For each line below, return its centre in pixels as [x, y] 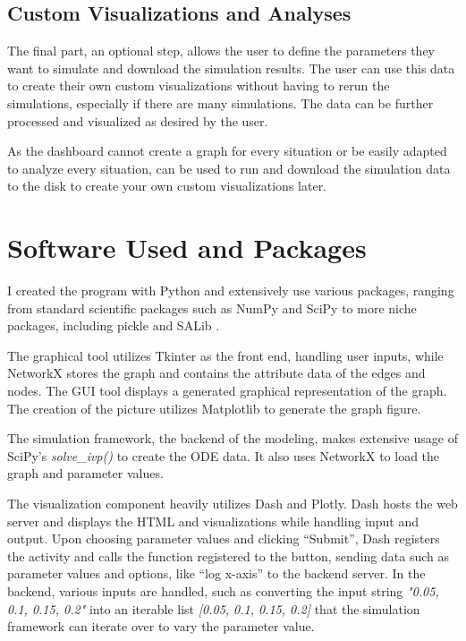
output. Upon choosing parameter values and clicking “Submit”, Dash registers [224, 538]
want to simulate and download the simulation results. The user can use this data [231, 68]
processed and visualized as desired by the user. [138, 120]
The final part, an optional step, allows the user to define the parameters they [221, 51]
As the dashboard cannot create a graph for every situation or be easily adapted [227, 151]
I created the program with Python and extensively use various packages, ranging [231, 291]
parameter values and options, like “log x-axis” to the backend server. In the [216, 573]
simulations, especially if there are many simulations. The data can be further [220, 103]
